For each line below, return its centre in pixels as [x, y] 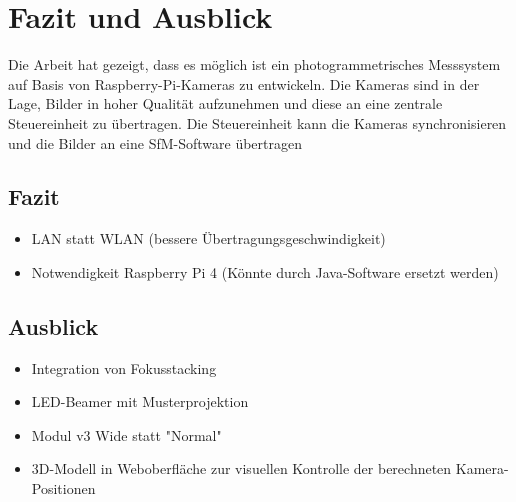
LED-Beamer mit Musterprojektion [140, 401]
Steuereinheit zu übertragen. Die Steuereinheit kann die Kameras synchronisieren [257, 122]
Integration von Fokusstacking [124, 367]
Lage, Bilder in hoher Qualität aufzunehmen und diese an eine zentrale [225, 103]
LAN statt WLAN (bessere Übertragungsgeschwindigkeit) [208, 238]
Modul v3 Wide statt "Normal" [126, 434]
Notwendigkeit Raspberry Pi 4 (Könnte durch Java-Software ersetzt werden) [265, 271]
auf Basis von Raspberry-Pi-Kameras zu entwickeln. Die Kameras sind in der [244, 83]
